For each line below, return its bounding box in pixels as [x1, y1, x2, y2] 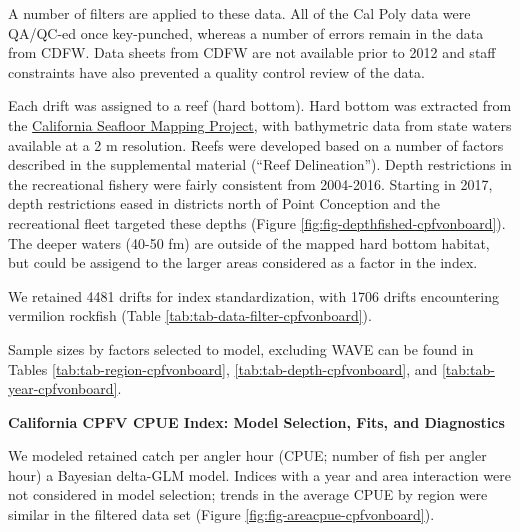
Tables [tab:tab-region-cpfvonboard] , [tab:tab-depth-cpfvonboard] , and [8, 358, 438, 379]
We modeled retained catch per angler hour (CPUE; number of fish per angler [8, 445, 487, 466]
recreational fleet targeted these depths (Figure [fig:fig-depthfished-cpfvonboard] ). [8, 212, 506, 233]
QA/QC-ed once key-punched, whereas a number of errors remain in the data [8, 22, 484, 43]
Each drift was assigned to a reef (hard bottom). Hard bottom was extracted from [8, 95, 512, 116]
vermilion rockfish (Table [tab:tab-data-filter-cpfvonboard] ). [8, 305, 372, 326]
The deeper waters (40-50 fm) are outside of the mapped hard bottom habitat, [8, 232, 490, 253]
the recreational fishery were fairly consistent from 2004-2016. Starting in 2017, [8, 173, 493, 194]
